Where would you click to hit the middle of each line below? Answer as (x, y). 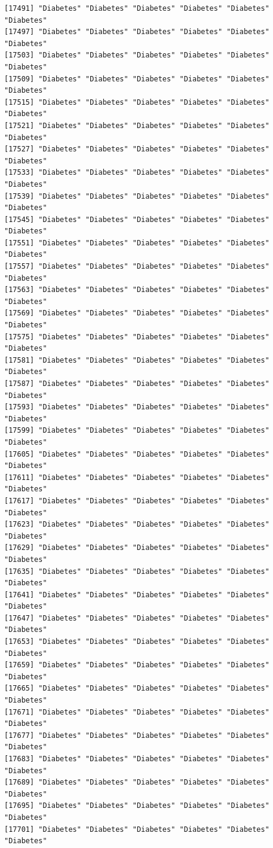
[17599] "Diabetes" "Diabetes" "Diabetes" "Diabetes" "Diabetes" (137, 431)
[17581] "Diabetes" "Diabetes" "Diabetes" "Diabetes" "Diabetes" (137, 360)
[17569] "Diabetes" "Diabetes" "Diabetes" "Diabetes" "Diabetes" (137, 313)
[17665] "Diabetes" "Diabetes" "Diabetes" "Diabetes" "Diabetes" (137, 689)
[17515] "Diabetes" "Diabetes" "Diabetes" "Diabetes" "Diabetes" (137, 102)
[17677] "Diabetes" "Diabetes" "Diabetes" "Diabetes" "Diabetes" (137, 735)
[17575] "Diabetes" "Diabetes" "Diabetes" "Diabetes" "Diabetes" (137, 337)
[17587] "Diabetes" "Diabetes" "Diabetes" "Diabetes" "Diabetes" (137, 384)
